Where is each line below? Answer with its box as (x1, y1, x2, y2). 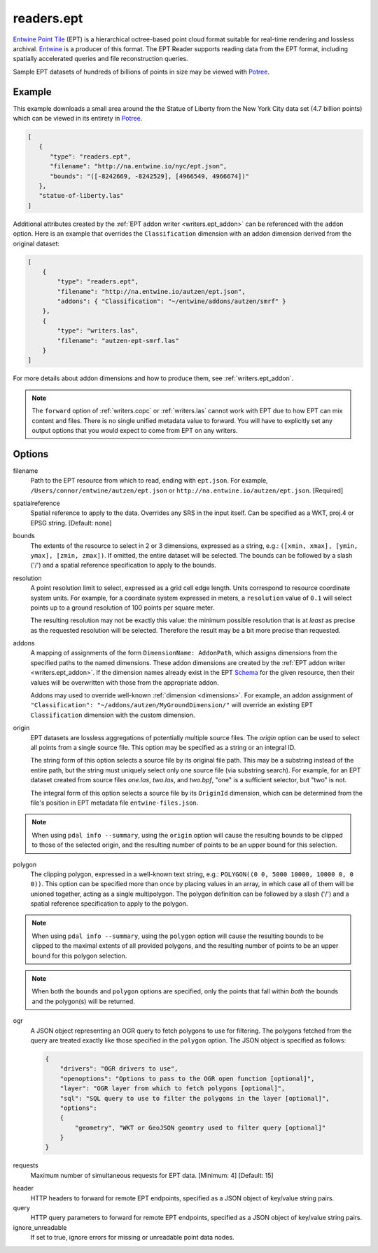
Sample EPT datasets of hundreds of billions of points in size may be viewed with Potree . (13, 67, 269, 76)
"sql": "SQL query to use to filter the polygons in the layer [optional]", (59, 1094, 330, 1102)
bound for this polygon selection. (31, 951, 127, 960)
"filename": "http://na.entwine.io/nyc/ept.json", (50, 162, 227, 170)
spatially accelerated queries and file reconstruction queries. (13, 55, 188, 63)
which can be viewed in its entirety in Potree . (13, 114, 143, 123)
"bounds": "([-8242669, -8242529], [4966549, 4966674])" (50, 172, 250, 180)
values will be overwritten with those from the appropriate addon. (30, 678, 220, 687)
